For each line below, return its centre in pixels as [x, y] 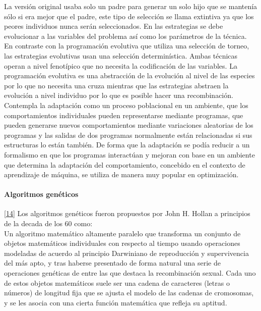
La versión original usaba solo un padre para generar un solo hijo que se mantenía [131, 6]
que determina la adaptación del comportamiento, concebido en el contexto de [125, 164]
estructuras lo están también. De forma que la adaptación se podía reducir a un [127, 145]
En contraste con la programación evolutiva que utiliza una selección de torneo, [127, 46]
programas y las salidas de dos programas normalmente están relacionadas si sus [128, 135]
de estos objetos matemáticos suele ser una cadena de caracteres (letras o [117, 282]
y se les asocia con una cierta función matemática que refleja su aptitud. [116, 302]
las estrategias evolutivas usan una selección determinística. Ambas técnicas [121, 55]
